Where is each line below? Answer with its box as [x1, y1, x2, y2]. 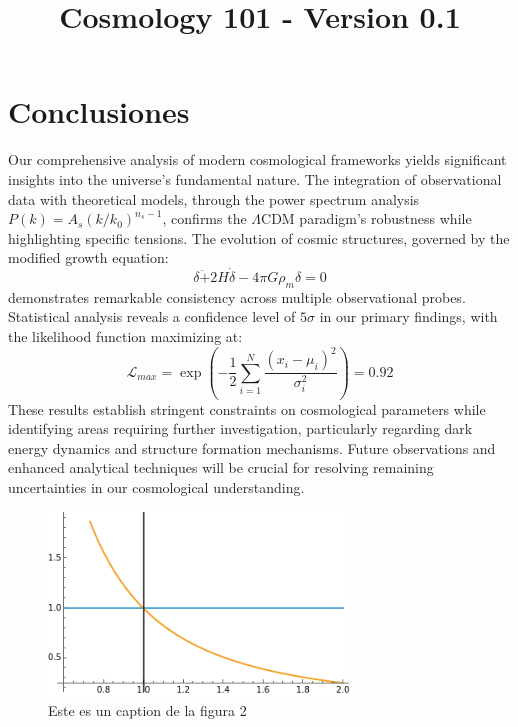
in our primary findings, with [319, 306, 498, 327]
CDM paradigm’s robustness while [261, 208, 472, 229]
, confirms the [162, 208, 247, 229]
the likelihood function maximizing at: [8, 326, 243, 347]
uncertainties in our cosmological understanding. [8, 476, 305, 497]
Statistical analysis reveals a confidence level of [8, 306, 296, 327]
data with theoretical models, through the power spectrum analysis [8, 188, 420, 209]
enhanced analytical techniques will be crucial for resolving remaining [8, 457, 434, 478]
